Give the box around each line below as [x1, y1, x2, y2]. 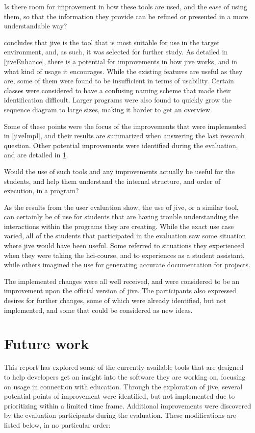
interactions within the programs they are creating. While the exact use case [4, 221, 234, 231]
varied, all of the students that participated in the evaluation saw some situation [4, 230, 246, 241]
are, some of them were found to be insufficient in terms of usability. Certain [4, 76, 234, 86]
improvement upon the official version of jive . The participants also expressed [4, 285, 236, 296]
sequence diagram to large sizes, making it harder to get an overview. [4, 104, 212, 114]
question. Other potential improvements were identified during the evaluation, [4, 140, 238, 150]
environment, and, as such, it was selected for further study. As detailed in [4, 47, 228, 57]
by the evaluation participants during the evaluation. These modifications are [4, 410, 236, 420]
